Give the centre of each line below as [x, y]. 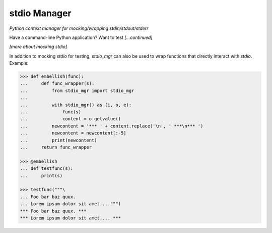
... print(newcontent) [59, 140]
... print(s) [41, 175]
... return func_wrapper [56, 147]
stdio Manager [40, 13]
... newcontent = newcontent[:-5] [73, 133]
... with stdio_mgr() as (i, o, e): [76, 105]
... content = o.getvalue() [70, 119]
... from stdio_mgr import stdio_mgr [77, 90]
